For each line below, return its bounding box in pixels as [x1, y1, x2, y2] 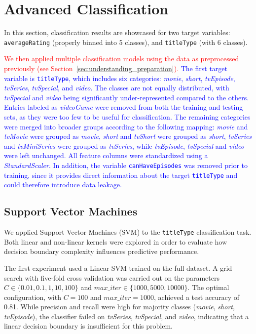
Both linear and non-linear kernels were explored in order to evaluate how [4, 236, 227, 247]
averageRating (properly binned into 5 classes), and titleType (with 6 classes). [4, 37, 248, 47]
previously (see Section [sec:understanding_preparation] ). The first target [4, 63, 227, 73]
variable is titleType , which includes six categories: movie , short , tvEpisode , [4, 73, 235, 83]
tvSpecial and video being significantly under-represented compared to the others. [4, 92, 249, 102]
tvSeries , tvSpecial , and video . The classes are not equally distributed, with [4, 83, 229, 93]
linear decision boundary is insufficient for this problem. [4, 321, 173, 331]
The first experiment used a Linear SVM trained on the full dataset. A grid [4, 262, 232, 273]
